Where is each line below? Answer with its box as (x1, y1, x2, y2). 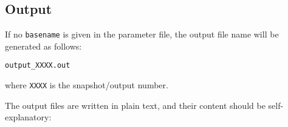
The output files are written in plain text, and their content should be (5, 99, 266, 111)
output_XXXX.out (5, 61, 70, 70)
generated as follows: (5, 39, 82, 52)
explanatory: (5, 111, 52, 123)
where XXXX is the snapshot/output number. (5, 79, 168, 91)
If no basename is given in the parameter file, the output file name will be (5, 28, 279, 41)
